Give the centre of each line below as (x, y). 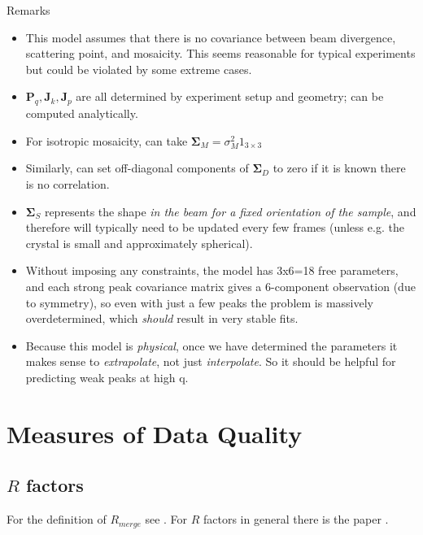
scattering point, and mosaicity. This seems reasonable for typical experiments (220, 53)
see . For (166, 519)
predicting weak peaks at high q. (107, 377)
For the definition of (57, 519)
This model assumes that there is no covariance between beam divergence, (211, 37)
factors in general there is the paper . (296, 519)
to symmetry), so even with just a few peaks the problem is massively (199, 302)
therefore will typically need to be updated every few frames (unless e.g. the (215, 227)
